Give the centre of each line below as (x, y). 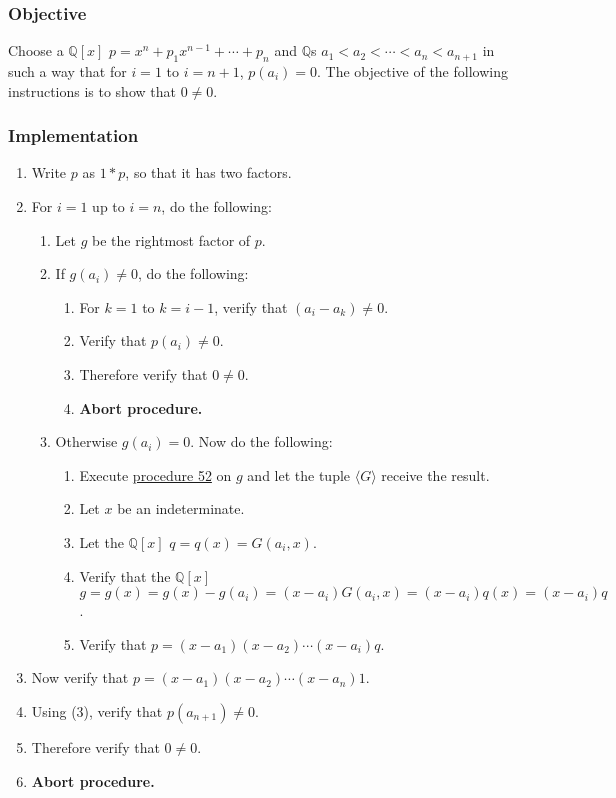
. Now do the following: (261, 441)
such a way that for (67, 71)
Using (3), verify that (97, 710)
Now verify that (80, 677)
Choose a (36, 50)
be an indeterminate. (181, 508)
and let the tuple (299, 474)
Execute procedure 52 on (155, 474)
